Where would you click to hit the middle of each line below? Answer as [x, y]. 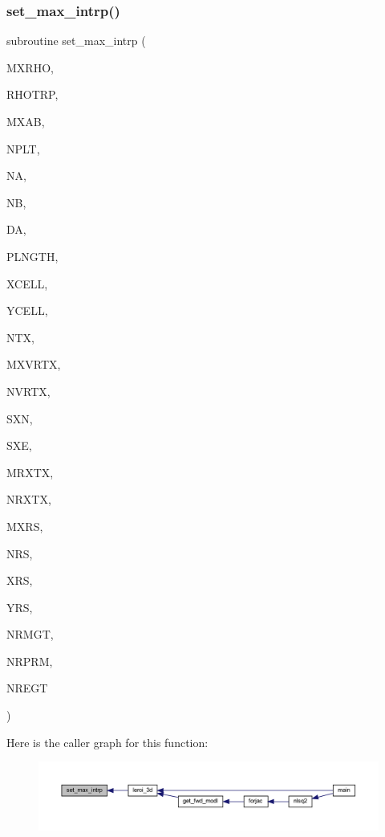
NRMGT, [30, 634]
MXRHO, [30, 67]
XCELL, [27, 283]
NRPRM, [30, 661]
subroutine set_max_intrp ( [76, 41]
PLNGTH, [32, 256]
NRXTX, [29, 499]
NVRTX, [28, 391]
